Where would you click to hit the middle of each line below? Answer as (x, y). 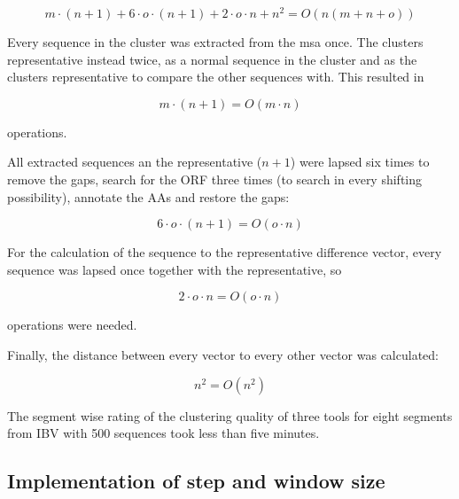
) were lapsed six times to (360, 162)
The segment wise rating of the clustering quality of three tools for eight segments (230, 415)
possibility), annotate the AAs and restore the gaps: (148, 196)
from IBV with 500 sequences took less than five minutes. (163, 433)
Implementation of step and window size (196, 481)
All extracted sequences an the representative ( (135, 162)
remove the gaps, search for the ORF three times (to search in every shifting (215, 179)
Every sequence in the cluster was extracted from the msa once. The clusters (215, 42)
